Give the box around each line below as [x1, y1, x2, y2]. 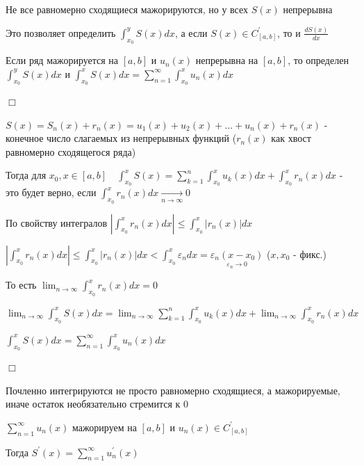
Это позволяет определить [6, 25, 116, 40]
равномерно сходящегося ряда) [6, 144, 136, 159]
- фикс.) [293, 246, 326, 261]
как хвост [271, 131, 311, 145]
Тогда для [6, 168, 47, 182]
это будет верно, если [6, 185, 97, 200]
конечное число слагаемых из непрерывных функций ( [6, 131, 237, 145]
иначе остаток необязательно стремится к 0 [6, 396, 188, 411]
